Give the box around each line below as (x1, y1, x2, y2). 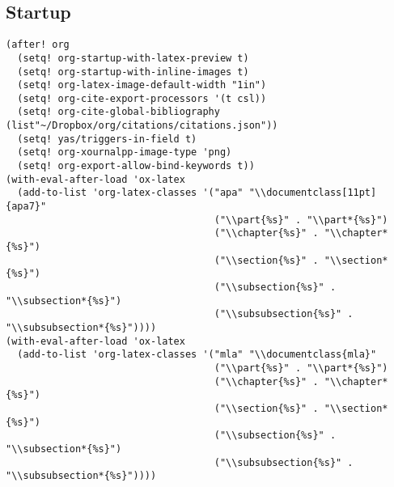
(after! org (6, 39, 70, 51)
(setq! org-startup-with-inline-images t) (17, 66, 249, 78)
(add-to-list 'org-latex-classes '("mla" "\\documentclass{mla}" (17, 349, 377, 361)
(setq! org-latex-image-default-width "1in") (17, 79, 267, 91)
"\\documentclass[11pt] (248, 187, 377, 199)
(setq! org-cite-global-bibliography (17, 106, 220, 118)
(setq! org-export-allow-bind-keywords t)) (17, 160, 255, 172)
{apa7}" (6, 201, 47, 213)
